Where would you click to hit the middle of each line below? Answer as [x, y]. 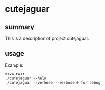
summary [20, 27]
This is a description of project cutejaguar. [47, 38]
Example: [14, 65]
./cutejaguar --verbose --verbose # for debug [53, 82]
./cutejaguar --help [26, 78]
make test [15, 74]
